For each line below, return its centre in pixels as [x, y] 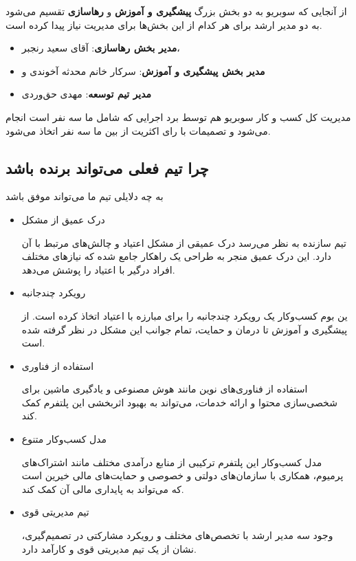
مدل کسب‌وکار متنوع [64, 439]
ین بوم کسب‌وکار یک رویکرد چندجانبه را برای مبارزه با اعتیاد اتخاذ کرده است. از [185, 315]
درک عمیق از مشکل [63, 219]
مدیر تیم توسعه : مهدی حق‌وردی [87, 94]
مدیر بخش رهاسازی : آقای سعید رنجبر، [101, 48]
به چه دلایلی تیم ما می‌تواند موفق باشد [85, 196]
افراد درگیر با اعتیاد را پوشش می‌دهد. [98, 269]
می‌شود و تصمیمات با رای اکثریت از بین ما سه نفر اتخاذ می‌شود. [138, 130]
